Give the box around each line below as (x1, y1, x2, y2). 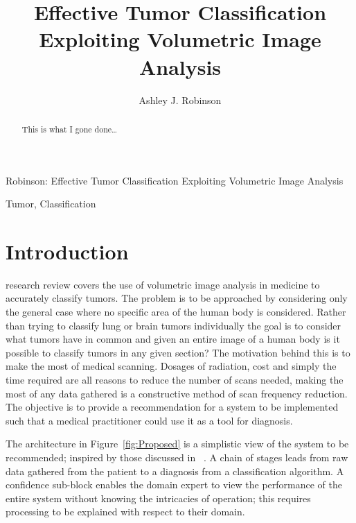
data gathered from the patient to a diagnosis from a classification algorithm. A (6, 463, 344, 478)
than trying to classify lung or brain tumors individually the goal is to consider (6, 318, 341, 332)
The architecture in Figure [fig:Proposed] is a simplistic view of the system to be (6, 436, 349, 451)
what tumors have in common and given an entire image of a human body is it (6, 332, 340, 346)
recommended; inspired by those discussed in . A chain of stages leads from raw (6, 449, 348, 464)
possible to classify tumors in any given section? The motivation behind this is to (6, 345, 350, 359)
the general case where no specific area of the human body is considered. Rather (6, 305, 346, 319)
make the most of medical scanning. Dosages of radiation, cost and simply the (6, 359, 337, 373)
